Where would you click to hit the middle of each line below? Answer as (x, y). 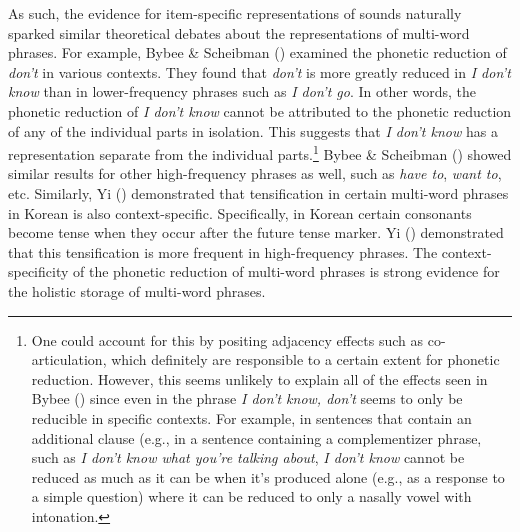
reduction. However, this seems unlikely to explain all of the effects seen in (259, 378)
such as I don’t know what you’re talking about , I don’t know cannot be (248, 457)
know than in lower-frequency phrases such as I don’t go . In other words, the (242, 91)
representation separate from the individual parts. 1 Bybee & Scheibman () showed (260, 152)
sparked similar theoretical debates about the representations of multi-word (239, 32)
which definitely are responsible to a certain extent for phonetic (305, 359)
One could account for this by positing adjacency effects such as (227, 339)
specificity (38, 271)
